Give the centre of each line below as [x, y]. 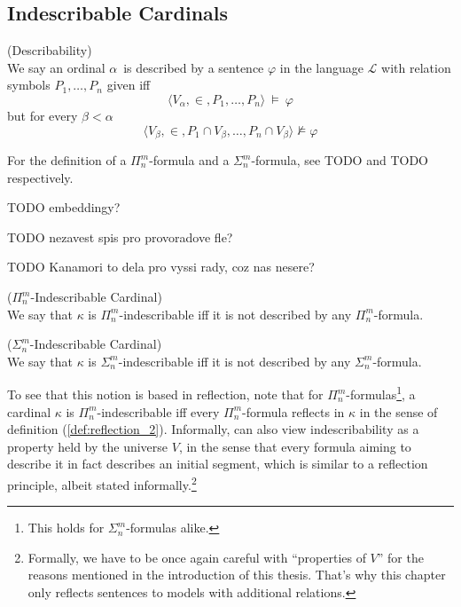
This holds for [66, 528]
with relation [416, 67]
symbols [29, 85]
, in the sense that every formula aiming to [295, 446]
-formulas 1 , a [381, 393]
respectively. [40, 177]
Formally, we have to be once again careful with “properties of [197, 557]
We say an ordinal [56, 67]
